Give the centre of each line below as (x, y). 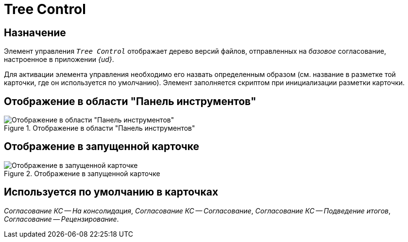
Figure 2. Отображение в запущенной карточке (82, 173)
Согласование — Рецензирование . (61, 219)
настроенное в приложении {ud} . (59, 60)
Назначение (35, 32)
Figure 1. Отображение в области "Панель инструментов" (100, 128)
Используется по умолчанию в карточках (111, 192)
